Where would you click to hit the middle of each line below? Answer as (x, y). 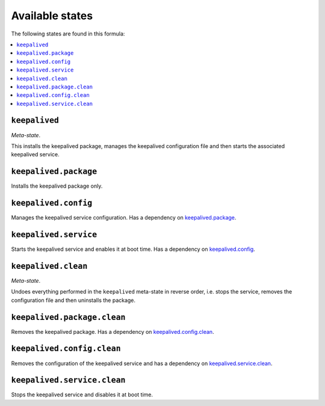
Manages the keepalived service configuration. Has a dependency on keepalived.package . (124, 218)
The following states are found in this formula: (68, 34)
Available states (52, 16)
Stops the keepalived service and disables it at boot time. (82, 395)
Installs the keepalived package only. (57, 186)
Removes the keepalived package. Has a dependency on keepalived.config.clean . (113, 331)
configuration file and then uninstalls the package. (73, 300)
